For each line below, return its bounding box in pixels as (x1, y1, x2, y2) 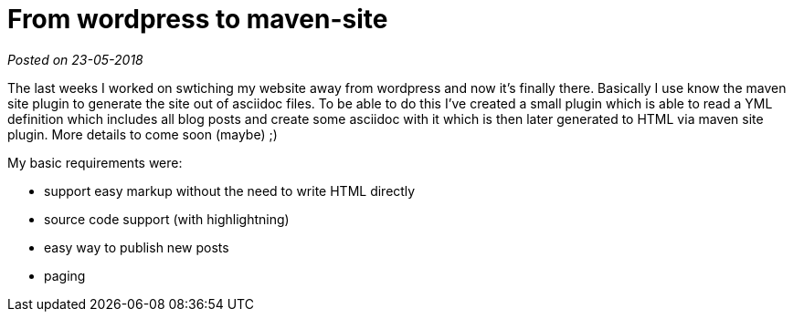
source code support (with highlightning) (44, 211, 290, 227)
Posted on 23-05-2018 (7, 51, 143, 67)
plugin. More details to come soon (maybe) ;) (7, 126, 278, 142)
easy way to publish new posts (44, 239, 229, 255)
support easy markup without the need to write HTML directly (44, 182, 416, 199)
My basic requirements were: (7, 154, 183, 170)
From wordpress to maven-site (7, 4, 388, 35)
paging (44, 267, 86, 283)
